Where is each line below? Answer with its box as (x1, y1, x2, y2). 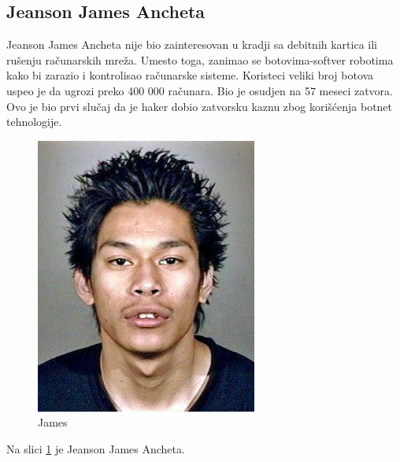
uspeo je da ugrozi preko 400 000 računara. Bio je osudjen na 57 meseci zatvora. (6, 82, 393, 98)
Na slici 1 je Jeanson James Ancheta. (6, 440, 185, 456)
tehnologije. (6, 113, 62, 130)
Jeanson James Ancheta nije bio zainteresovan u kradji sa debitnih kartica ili (6, 36, 377, 53)
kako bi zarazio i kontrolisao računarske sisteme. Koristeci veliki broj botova (6, 67, 374, 83)
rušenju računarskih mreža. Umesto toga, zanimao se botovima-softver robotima (6, 51, 394, 68)
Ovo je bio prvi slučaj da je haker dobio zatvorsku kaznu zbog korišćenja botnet (6, 98, 393, 114)
